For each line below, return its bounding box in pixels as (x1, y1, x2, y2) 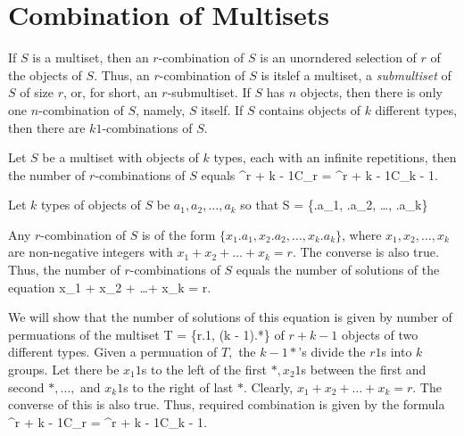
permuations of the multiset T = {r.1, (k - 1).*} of (8, 325, 285, 343)
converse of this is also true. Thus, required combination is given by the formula (8, 395, 445, 414)
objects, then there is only (300, 83, 443, 102)
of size (20, 83, 54, 102)
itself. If (201, 100, 244, 119)
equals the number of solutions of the (236, 260, 440, 279)
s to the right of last (123, 377, 234, 396)
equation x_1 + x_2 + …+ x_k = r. (8, 277, 211, 296)
